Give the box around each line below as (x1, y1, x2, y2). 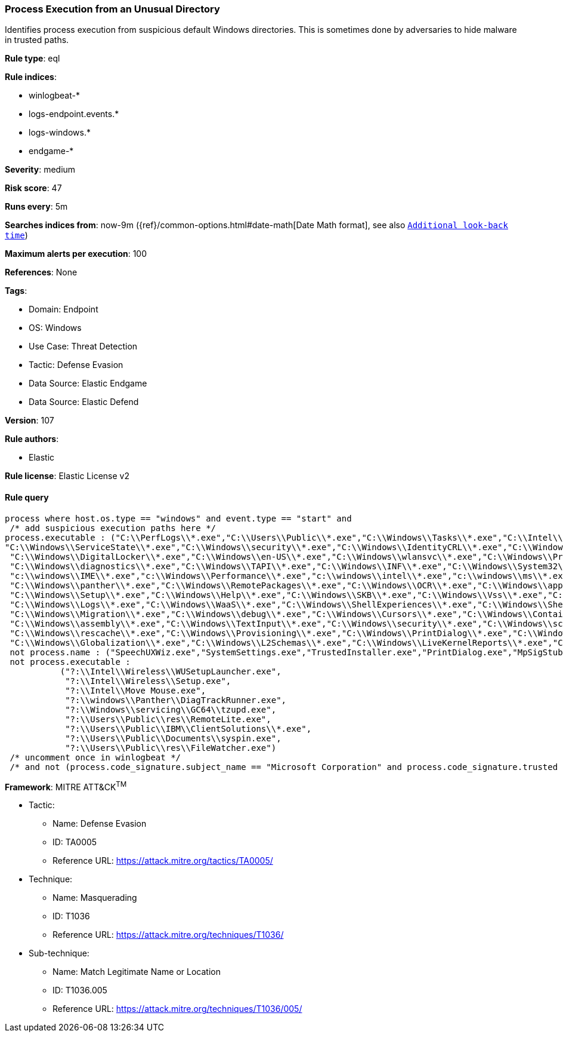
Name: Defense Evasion (52, 818, 147, 829)
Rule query (5, 492, 49, 502)
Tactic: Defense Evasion (29, 360, 123, 370)
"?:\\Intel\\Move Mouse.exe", (65, 685, 206, 695)
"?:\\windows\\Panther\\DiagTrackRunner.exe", (65, 695, 287, 705)
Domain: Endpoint (29, 304, 98, 315)
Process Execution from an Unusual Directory (5, 3, 220, 15)
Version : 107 (5, 415, 54, 426)
